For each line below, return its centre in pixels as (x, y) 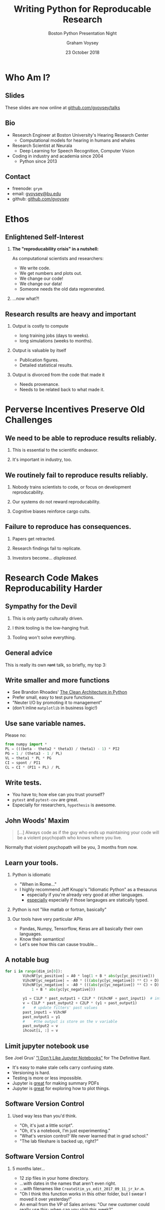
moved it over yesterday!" (46, 1199)
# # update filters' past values (60, 1008)
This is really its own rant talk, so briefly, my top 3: (56, 665)
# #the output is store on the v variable (70, 1021)
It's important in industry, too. (42, 459)
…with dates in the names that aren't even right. (68, 1183)
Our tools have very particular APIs (48, 919)
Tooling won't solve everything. (44, 637)
